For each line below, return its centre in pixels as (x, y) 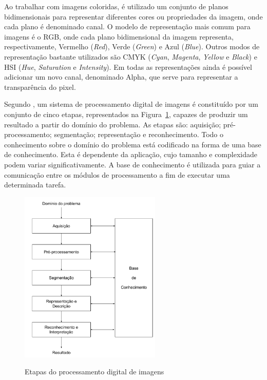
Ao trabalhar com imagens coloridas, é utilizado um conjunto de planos (116, 6)
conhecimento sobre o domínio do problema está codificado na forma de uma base (133, 144)
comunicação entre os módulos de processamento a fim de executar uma (117, 174)
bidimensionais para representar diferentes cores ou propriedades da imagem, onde (133, 16)
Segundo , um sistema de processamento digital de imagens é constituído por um (131, 104)
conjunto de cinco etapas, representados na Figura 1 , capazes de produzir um (126, 114)
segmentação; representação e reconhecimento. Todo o (139, 134)
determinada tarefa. (35, 185)
